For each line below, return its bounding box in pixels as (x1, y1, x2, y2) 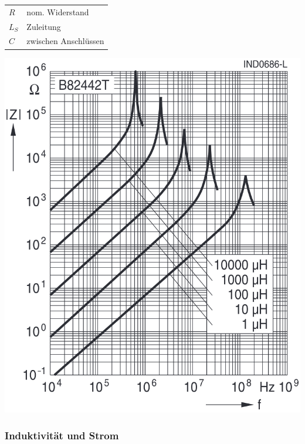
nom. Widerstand (26, 5, 89, 18)
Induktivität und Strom (5, 428, 119, 442)
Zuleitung (26, 20, 61, 32)
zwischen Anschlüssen (26, 35, 104, 47)
